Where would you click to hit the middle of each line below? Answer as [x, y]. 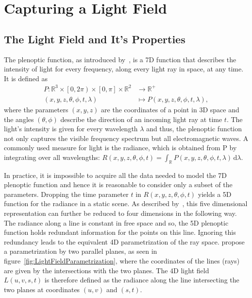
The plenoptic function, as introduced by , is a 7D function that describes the [120, 59]
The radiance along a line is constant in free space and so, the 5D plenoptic [116, 222]
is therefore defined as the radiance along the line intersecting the [142, 280]
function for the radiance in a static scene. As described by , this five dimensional [126, 203]
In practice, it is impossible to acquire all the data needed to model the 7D [115, 175]
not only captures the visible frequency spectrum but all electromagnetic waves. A [126, 138]
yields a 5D [215, 194]
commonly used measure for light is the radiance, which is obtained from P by [120, 148]
